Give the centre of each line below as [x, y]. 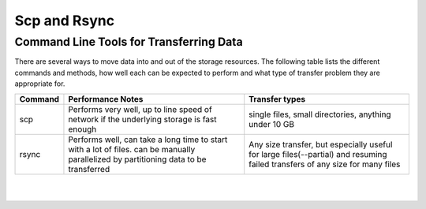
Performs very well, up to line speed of [140, 109]
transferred [89, 169]
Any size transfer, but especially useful [321, 144]
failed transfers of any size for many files [325, 164]
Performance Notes [106, 99]
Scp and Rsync [64, 21]
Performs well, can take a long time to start [148, 140]
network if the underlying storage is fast [142, 119]
